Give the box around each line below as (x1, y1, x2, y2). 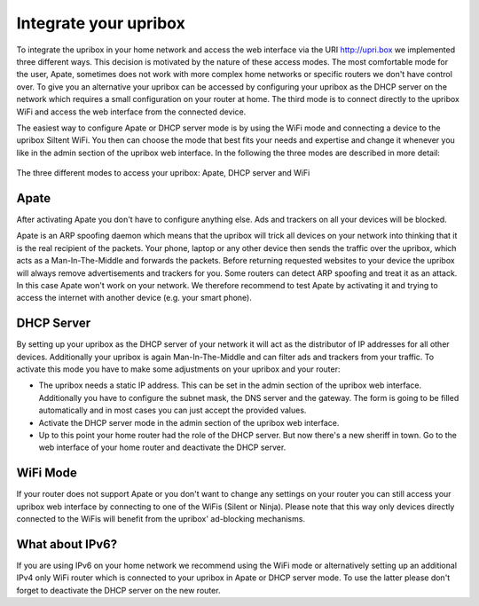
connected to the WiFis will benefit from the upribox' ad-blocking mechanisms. (16, 514, 306, 524)
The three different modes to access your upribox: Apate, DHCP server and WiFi (16, 168, 310, 178)
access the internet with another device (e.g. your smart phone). (16, 293, 252, 303)
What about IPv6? (16, 537, 118, 552)
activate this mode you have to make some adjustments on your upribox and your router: (16, 364, 341, 374)
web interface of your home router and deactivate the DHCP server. (38, 442, 287, 453)
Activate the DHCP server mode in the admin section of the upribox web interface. (38, 417, 340, 428)
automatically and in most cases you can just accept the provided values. (38, 405, 307, 416)
